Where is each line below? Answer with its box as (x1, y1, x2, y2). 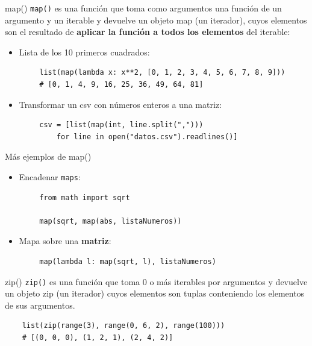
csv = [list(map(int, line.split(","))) (39, 121, 204, 130)
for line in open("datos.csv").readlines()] (56, 132, 238, 141)
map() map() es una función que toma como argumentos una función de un (5, 2, 282, 14)
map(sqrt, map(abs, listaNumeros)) (39, 216, 182, 225)
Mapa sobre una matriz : (19, 234, 111, 247)
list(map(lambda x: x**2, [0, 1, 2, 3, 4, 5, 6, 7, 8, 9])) (39, 68, 285, 77)
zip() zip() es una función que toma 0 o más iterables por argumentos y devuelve (5, 275, 308, 288)
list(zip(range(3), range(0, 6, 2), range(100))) (22, 321, 225, 330)
